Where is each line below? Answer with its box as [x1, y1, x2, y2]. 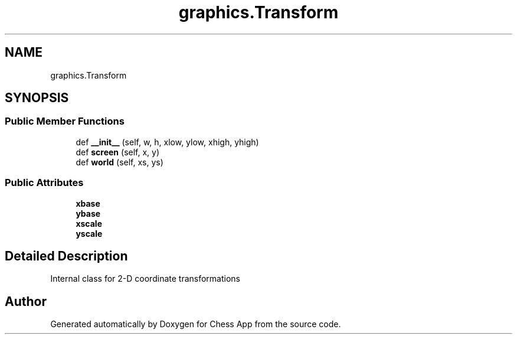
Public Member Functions [5, 115, 125, 128]
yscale [76, 228, 103, 239]
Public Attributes [5, 177, 84, 189]
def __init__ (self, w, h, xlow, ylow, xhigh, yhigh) [76, 136, 259, 147]
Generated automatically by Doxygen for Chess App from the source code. [50, 319, 341, 330]
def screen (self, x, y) [76, 146, 160, 157]
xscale [76, 218, 102, 229]
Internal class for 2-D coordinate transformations [50, 273, 240, 284]
